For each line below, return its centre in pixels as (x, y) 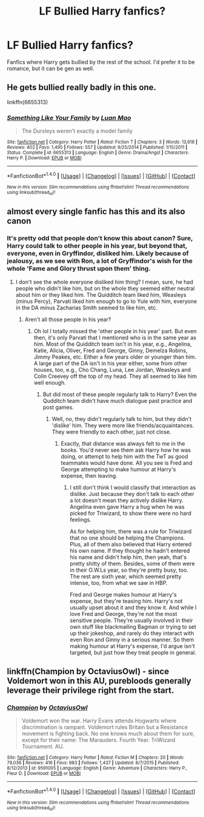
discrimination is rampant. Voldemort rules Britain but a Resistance (105, 727)
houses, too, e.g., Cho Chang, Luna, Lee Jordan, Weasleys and (112, 369)
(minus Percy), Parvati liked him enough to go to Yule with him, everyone (106, 301)
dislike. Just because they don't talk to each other (132, 494)
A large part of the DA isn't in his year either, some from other (110, 363)
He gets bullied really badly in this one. (82, 88)
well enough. (50, 382)
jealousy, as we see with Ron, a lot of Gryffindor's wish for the (100, 261)
